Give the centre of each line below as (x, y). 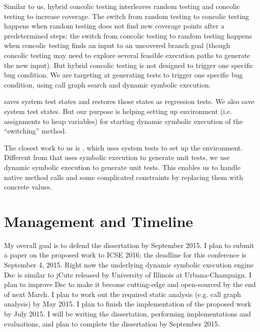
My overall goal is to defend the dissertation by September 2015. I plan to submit (129, 245)
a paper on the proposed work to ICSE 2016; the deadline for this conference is (125, 255)
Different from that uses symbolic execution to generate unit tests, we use (117, 157)
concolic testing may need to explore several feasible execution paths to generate (127, 55)
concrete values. (28, 187)
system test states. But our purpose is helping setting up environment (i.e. (118, 111)
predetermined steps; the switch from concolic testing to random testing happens (128, 35)
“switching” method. (35, 131)
